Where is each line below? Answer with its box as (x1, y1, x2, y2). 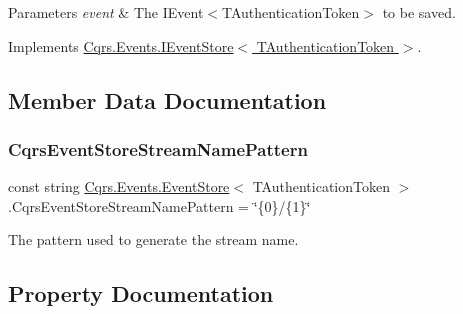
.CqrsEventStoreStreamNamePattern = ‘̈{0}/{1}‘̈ (8, 195, 311, 216)
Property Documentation (8, 278, 274, 309)
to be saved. (382, 2, 456, 22)
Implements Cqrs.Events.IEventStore (8, 35, 234, 56)
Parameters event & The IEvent (8, 2, 204, 22)
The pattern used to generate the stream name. (8, 229, 299, 250)
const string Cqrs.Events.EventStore (8, 176, 230, 197)
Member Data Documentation (8, 84, 327, 115)
